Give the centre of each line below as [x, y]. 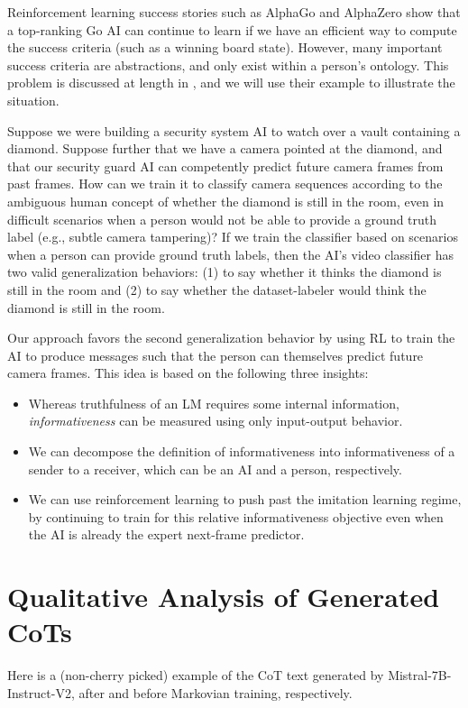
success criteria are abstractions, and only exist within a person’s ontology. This [228, 64]
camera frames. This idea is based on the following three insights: [188, 373]
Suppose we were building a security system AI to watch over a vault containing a [234, 130]
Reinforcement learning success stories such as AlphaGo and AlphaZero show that [234, 12]
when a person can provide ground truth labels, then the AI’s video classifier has [230, 254]
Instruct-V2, [41, 692]
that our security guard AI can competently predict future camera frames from [225, 166]
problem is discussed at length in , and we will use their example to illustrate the [231, 83]
